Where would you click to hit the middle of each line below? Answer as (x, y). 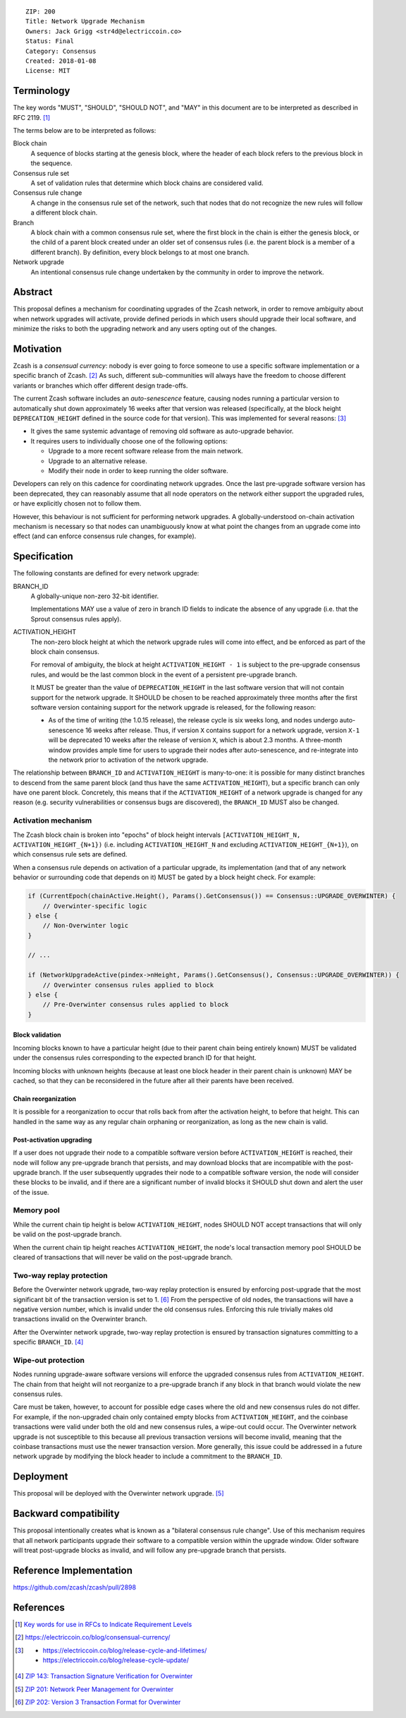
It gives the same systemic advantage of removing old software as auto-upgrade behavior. (162, 431)
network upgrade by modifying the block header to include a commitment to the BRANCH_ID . (148, 1456)
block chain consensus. (65, 651)
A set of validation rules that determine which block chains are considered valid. (147, 183)
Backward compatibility (66, 1514)
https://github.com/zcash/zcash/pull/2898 (75, 1587)
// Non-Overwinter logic (86, 926)
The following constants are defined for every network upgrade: (106, 573)
